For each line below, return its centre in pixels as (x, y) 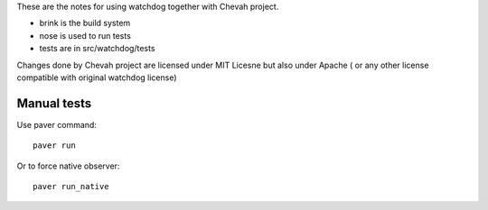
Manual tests (54, 103)
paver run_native (71, 187)
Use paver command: (56, 124)
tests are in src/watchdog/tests (97, 49)
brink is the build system (85, 23)
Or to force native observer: (68, 166)
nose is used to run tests (85, 35)
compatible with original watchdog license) (97, 78)
